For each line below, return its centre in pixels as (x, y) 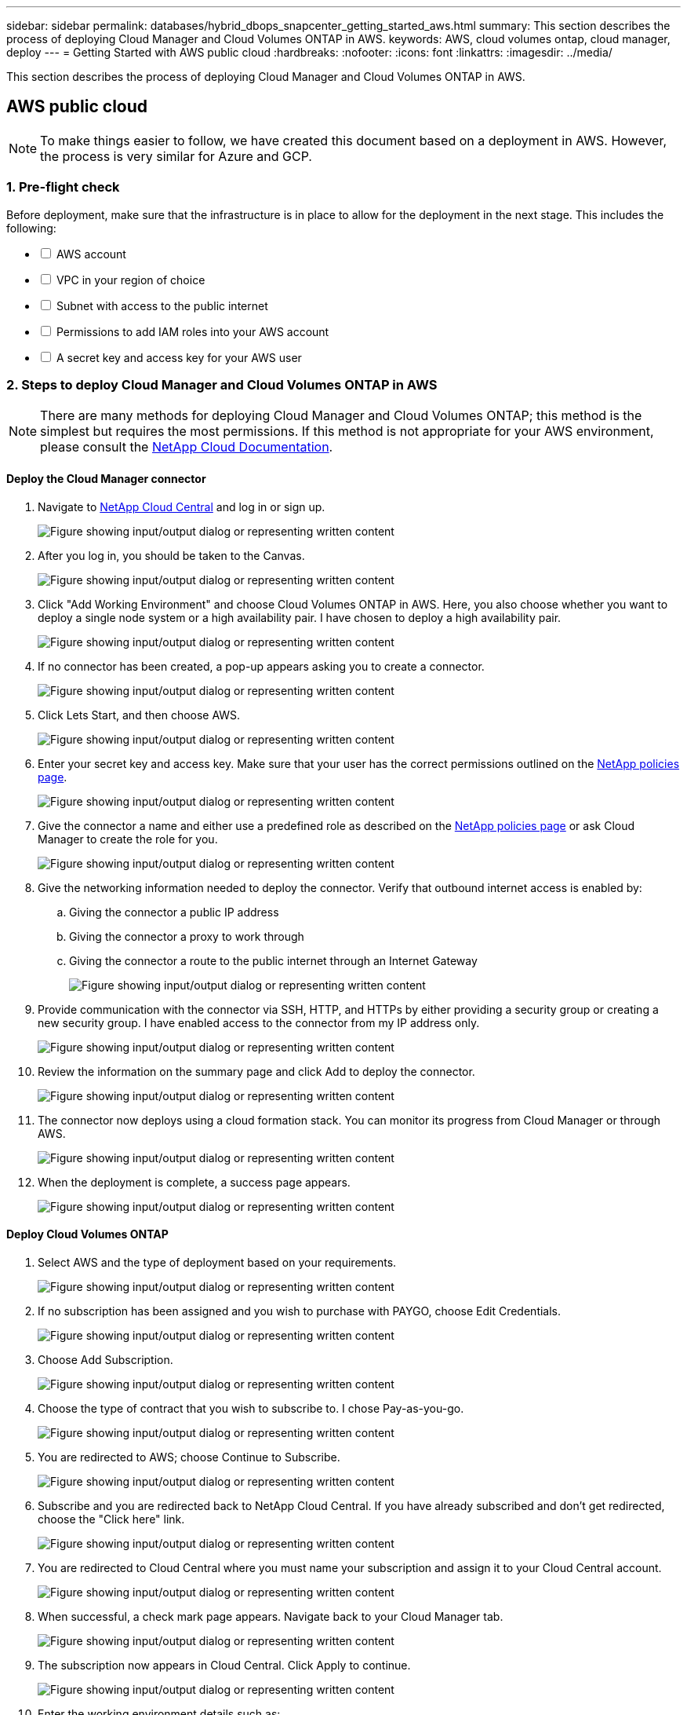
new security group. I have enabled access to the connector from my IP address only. (259, 1022)
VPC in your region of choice (131, 280)
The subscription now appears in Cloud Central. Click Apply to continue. (224, 1665)
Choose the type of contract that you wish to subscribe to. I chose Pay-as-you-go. (251, 1408)
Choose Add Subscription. (105, 1359)
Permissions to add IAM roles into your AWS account (193, 331)
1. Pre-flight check (63, 187)
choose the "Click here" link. (111, 1519)
